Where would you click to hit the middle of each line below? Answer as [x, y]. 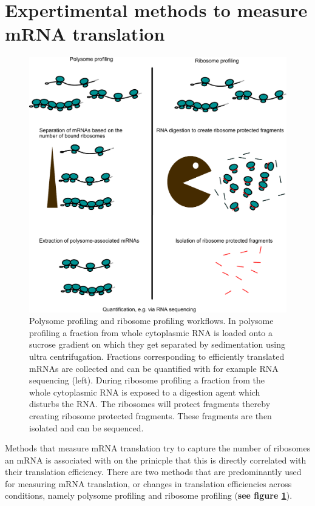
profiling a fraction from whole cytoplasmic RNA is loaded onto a [151, 332]
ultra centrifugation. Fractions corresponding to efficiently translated [157, 356]
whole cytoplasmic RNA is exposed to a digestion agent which [145, 392]
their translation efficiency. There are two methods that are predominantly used [153, 472]
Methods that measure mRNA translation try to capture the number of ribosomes [158, 448]
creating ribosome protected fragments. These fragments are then [151, 415]
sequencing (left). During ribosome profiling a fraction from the [147, 380]
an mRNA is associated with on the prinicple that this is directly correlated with [156, 460]
